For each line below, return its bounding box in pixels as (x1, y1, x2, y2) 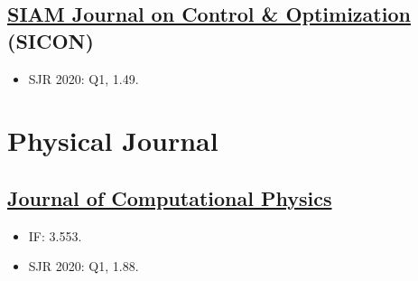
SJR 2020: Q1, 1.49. (28, 69, 139, 88)
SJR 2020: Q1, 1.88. (28, 257, 139, 276)
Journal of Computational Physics (7, 183, 332, 211)
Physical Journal (7, 122, 218, 159)
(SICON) (7, 26, 94, 54)
